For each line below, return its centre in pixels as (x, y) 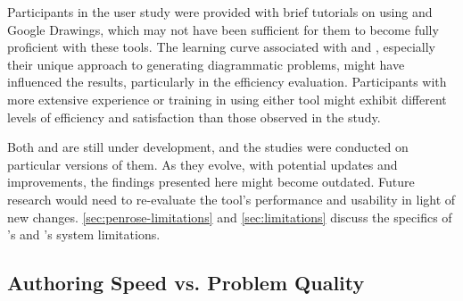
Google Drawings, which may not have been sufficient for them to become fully (223, 29)
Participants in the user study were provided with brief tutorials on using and (220, 12)
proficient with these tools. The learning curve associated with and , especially (221, 47)
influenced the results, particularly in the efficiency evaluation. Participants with (227, 82)
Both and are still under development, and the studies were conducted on (208, 147)
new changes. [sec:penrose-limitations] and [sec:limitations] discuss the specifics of (230, 217)
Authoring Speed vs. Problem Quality (186, 283)
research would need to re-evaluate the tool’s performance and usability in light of (231, 199)
